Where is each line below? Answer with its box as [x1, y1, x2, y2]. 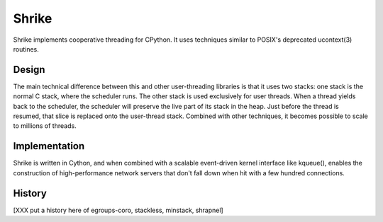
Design [13, 64, 45, 76]
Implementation [13, 140, 85, 152]
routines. [13, 45, 39, 53]
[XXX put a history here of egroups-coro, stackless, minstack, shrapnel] [13, 206, 223, 214]
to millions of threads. [13, 122, 77, 130]
